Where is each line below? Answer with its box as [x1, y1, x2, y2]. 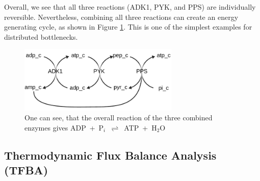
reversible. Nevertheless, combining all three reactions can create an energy [4, 11, 239, 22]
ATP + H [124, 122, 157, 133]
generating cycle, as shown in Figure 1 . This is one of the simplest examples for [4, 21, 252, 32]
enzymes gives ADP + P [24, 122, 104, 133]
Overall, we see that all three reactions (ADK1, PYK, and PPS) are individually [4, 2, 256, 12]
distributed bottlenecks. [4, 31, 78, 42]
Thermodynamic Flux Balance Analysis [4, 147, 217, 163]
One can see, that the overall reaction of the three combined [24, 112, 213, 123]
